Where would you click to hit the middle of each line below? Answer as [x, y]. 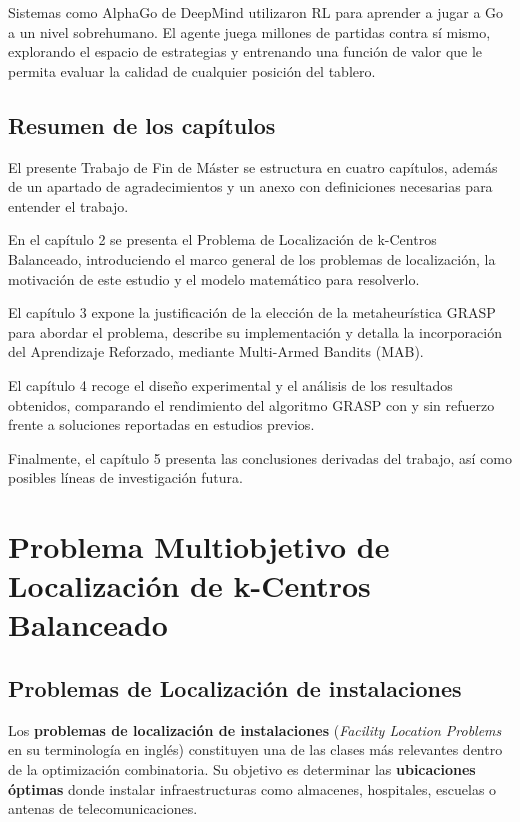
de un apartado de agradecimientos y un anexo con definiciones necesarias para [250, 186]
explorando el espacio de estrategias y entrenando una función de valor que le [245, 51]
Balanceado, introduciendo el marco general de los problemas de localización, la [252, 258]
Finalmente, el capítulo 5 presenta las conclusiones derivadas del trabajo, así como [260, 457]
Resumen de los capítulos [142, 124]
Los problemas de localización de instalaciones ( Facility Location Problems [255, 729]
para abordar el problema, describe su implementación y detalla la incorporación [255, 331]
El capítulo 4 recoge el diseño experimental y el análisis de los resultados [230, 384]
